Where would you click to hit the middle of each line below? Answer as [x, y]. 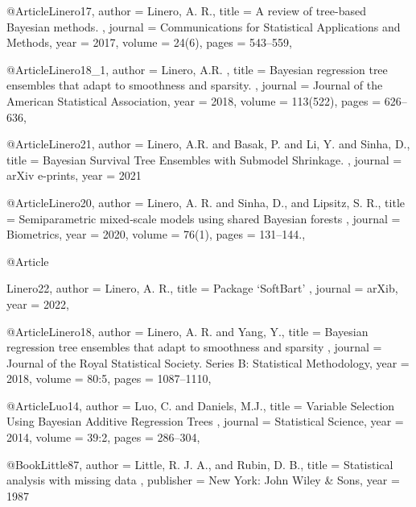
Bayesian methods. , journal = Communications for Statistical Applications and [204, 26]
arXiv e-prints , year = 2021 [74, 175]
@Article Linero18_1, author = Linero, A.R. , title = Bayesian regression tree [197, 69]
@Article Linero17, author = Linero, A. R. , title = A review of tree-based [186, 10]
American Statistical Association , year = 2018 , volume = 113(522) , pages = [194, 100]
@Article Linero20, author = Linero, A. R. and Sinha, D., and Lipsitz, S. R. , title [206, 202]
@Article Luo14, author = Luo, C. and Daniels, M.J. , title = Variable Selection [201, 405]
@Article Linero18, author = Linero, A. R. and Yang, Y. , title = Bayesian [187, 331]
